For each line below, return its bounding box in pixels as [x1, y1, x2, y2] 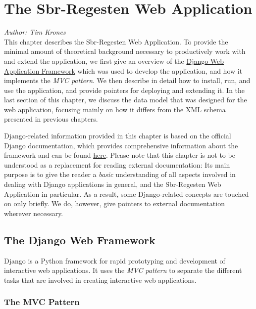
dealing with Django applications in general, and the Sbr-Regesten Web [4, 179, 221, 189]
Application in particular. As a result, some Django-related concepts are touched [4, 188, 249, 199]
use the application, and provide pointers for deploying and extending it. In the [4, 85, 245, 95]
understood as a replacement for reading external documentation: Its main [4, 159, 230, 170]
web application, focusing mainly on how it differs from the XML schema [4, 104, 226, 114]
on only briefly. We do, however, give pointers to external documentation [4, 198, 225, 209]
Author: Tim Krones [4, 27, 66, 37]
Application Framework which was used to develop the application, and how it [4, 65, 243, 76]
